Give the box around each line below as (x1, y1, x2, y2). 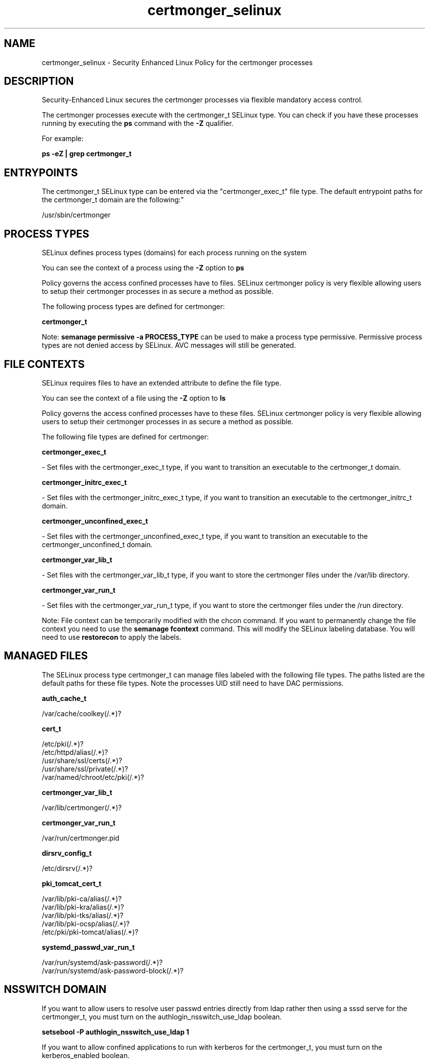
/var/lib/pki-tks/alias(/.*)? (42, 911, 123, 919)
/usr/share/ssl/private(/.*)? (42, 764, 128, 773)
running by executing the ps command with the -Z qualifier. (42, 119, 234, 128)
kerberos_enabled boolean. (42, 1051, 130, 1060)
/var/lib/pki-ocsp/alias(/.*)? (42, 919, 130, 928)
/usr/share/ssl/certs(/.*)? (42, 756, 122, 765)
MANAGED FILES (4, 650, 88, 662)
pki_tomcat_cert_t (42, 879, 101, 888)
